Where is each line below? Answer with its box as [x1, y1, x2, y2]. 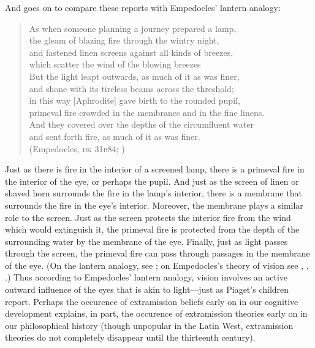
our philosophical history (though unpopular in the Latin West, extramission [5, 319, 294, 331]
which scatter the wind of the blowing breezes [29, 58, 201, 71]
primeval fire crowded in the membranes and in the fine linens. [29, 106, 265, 118]
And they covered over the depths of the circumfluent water [29, 118, 254, 131]
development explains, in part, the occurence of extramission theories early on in [5, 307, 308, 320]
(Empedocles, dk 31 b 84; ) [29, 142, 125, 155]
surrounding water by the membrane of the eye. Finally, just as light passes [5, 234, 288, 247]
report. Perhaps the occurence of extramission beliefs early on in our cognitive [5, 295, 298, 307]
